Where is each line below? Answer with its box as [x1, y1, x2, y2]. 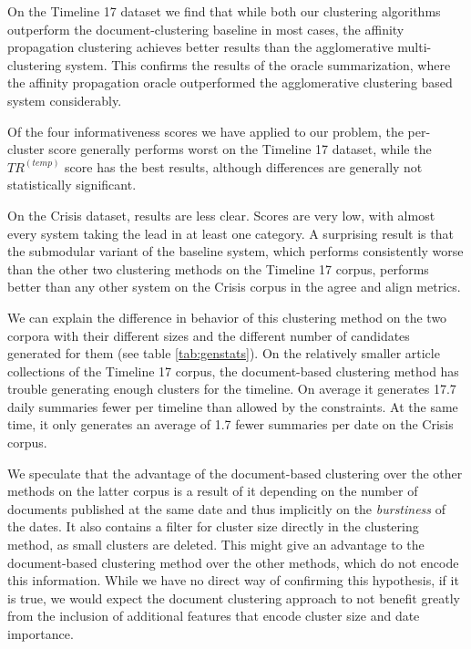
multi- [397, 37, 432, 57]
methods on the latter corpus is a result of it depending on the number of [7, 481, 418, 500]
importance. [7, 624, 74, 643]
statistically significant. [7, 175, 137, 194]
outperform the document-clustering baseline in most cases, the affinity [7, 19, 404, 38]
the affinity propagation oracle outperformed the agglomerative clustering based [7, 73, 453, 92]
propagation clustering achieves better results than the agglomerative [7, 37, 394, 57]
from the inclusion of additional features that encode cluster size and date [7, 606, 420, 625]
